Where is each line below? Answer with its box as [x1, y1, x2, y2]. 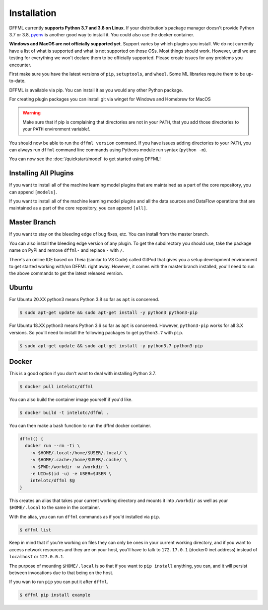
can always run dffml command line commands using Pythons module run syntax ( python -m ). [9, 147, 207, 153]
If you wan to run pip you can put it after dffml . [9, 579, 109, 585]
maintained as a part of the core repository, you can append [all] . [9, 205, 148, 211]
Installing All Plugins [9, 169, 74, 178]
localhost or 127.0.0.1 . [9, 554, 65, 560]
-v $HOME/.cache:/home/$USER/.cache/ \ [30, 457, 128, 463]
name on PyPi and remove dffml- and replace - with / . [9, 247, 124, 253]
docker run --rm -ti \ [25, 443, 80, 449]
